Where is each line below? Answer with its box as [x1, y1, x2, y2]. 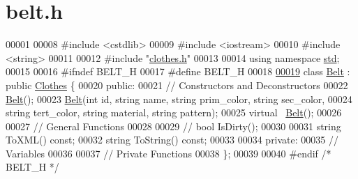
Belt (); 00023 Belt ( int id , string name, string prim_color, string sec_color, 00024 [6, 91, 352, 106]
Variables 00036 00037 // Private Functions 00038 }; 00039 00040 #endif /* [6, 146, 331, 160]
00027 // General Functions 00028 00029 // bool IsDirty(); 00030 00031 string [6, 118, 341, 133]
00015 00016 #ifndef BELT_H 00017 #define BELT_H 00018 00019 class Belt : [6, 64, 350, 79]
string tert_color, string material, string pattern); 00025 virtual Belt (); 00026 [6, 105, 342, 120]
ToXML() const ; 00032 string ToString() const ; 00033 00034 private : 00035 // [6, 132, 338, 147]
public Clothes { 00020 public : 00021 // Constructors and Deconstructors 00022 [6, 77, 348, 92]
